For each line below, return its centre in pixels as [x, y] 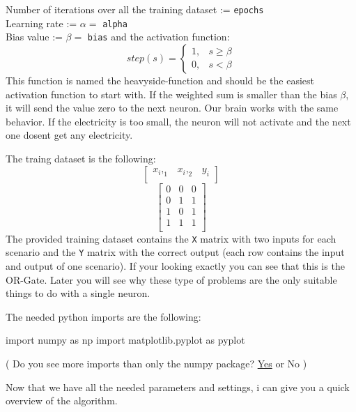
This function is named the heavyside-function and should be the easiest [160, 80]
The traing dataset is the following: [81, 158]
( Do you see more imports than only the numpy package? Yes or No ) [156, 363]
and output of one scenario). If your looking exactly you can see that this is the [175, 266]
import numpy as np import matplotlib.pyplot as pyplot [125, 340]
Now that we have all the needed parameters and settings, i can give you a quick [178, 387]
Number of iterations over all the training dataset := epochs [135, 9]
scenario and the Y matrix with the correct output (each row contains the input [175, 252]
